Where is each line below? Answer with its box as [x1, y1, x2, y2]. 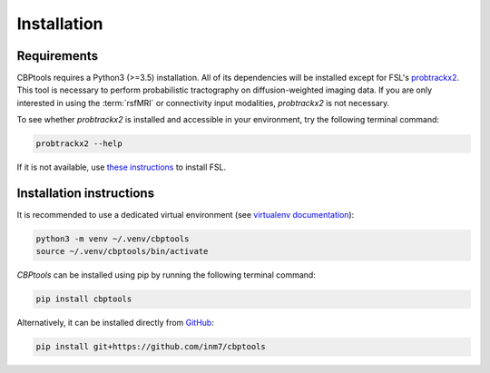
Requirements [16, 48, 99, 64]
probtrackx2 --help [35, 139, 122, 149]
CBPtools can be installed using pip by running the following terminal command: [16, 270, 317, 280]
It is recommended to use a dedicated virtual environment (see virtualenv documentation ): [16, 210, 355, 221]
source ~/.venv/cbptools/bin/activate [35, 246, 209, 257]
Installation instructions [16, 186, 154, 201]
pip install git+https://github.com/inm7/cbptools [35, 341, 267, 352]
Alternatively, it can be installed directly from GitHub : [16, 318, 215, 329]
